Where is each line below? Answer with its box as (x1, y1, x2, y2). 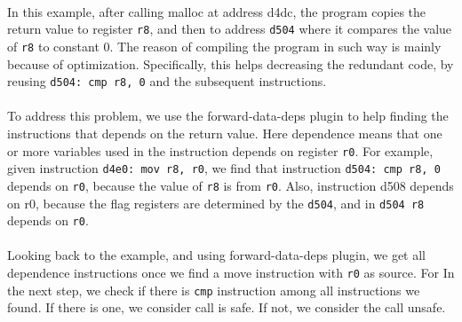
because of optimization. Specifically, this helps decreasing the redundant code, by (7, 54, 454, 73)
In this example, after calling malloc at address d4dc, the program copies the (7, 2, 426, 20)
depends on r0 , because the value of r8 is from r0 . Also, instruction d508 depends (7, 176, 454, 194)
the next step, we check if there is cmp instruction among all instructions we (7, 280, 420, 299)
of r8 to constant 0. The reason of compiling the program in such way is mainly (7, 36, 442, 55)
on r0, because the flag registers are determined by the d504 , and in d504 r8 (7, 193, 425, 212)
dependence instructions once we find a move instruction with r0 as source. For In (7, 263, 455, 281)
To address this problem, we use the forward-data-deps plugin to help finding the (7, 106, 449, 125)
